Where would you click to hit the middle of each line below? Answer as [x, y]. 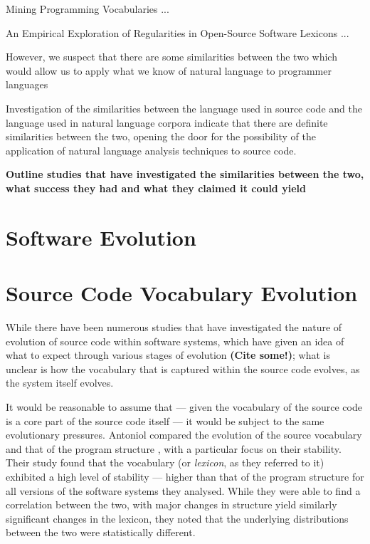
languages [27, 84]
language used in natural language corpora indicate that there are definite [167, 122]
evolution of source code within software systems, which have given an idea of [175, 341]
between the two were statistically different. [101, 532]
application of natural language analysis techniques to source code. [151, 150]
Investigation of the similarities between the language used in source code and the [184, 108]
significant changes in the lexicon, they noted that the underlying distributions [177, 518]
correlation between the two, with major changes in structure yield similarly [171, 504]
